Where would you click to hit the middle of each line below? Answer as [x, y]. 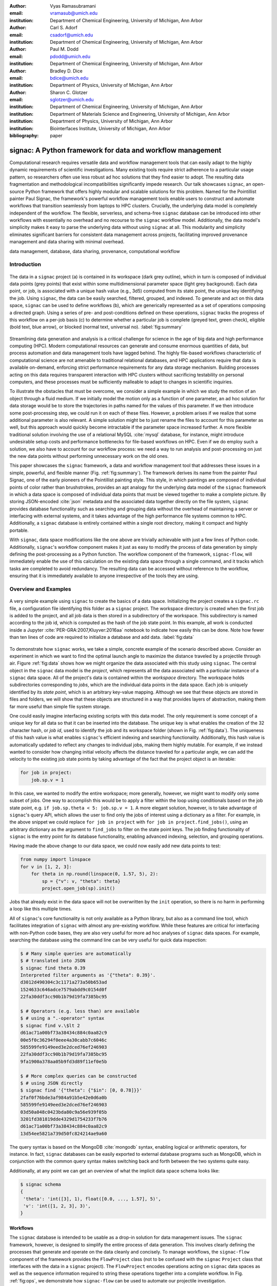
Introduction [25, 264]
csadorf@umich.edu [72, 35]
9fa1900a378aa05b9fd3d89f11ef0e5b [64, 1061]
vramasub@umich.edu [74, 13]
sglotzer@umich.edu [72, 100]
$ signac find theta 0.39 [53, 968]
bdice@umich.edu [69, 78]
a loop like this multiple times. [41, 909]
